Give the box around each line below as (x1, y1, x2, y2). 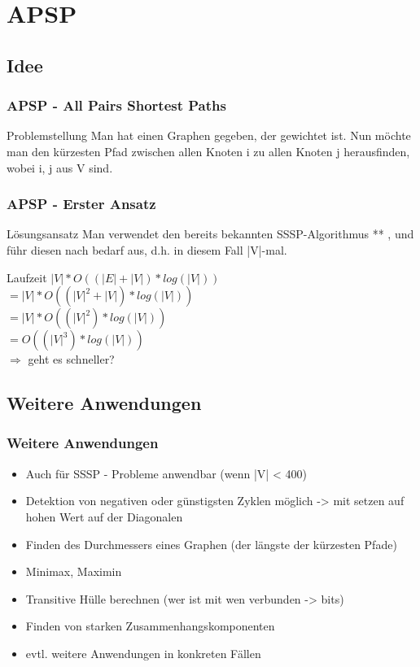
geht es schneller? (28, 351, 115, 368)
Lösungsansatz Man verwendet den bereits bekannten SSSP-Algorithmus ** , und (7, 225, 414, 242)
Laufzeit (7, 268, 47, 286)
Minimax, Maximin (25, 563, 122, 580)
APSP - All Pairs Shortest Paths (7, 95, 226, 116)
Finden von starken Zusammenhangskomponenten (25, 617, 275, 634)
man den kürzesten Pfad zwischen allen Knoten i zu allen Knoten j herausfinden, (7, 142, 410, 159)
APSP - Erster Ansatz (7, 194, 156, 214)
